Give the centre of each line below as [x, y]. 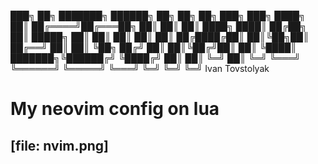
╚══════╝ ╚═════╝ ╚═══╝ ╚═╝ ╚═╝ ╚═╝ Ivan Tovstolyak [140, 68]
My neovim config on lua [115, 109]
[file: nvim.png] [59, 145]
